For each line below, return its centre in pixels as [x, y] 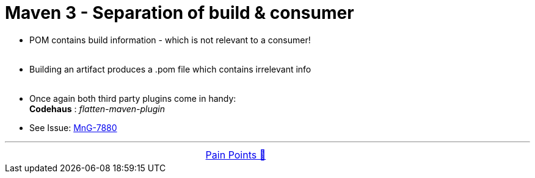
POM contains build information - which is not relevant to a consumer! [170, 40]
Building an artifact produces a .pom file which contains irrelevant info [170, 69]
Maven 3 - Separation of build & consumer [180, 13]
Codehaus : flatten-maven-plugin [97, 109]
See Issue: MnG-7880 [73, 127]
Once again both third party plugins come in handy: [133, 98]
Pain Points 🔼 [236, 155]
